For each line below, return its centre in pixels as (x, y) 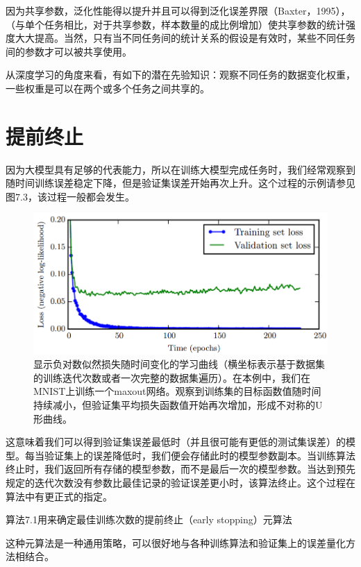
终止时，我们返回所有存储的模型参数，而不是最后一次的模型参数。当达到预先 (180, 469)
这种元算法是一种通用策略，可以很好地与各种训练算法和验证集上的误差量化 (176, 542)
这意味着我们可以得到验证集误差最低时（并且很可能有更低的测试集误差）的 (176, 442)
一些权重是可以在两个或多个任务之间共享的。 (108, 88)
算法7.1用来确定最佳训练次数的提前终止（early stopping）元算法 (149, 519)
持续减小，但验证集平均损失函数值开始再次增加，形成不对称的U (178, 405)
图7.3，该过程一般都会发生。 (70, 196)
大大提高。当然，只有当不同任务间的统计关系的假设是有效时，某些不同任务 (185, 38)
